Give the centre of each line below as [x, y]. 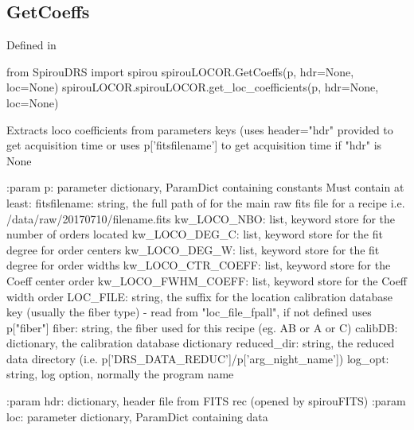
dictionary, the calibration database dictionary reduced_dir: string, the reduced [201, 343]
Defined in [31, 45]
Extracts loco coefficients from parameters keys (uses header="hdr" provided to [200, 129]
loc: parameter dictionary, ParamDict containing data [137, 416]
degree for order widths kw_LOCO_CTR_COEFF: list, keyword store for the [199, 265]
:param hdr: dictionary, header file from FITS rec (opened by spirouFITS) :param [206, 401]
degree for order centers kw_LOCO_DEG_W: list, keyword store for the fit [193, 249]
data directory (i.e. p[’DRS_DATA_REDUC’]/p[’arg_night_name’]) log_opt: [198, 358]
